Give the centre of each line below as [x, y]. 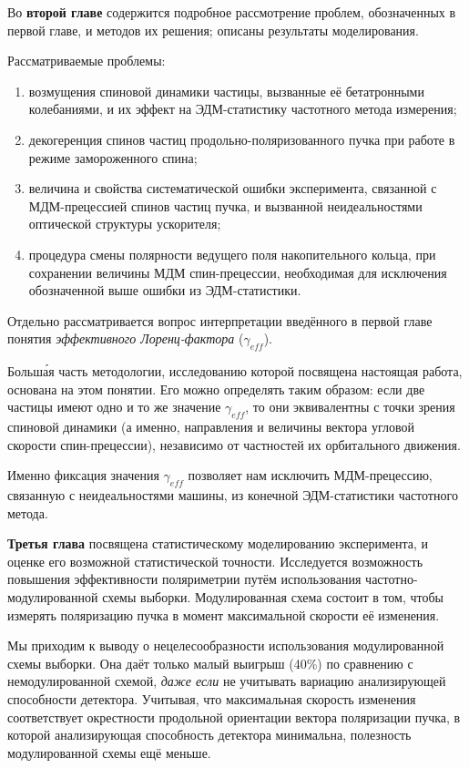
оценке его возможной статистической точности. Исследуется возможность [215, 561]
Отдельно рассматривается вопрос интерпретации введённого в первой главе [220, 320]
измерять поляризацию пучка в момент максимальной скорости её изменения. [224, 614]
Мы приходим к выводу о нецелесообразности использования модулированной [226, 645]
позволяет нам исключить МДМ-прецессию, [310, 475]
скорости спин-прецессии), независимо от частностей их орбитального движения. [234, 444]
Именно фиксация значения [83, 475]
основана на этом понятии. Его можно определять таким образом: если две [216, 389]
